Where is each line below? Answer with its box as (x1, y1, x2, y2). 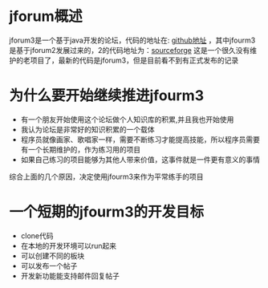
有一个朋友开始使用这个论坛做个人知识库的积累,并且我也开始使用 (20, 114, 234, 124)
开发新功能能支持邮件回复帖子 (20, 270, 120, 281)
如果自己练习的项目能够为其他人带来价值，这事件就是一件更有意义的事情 (20, 154, 260, 164)
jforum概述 (9, 7, 83, 26)
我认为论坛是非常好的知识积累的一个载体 (20, 124, 155, 134)
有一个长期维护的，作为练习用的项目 (20, 144, 141, 154)
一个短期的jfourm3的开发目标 (9, 203, 204, 221)
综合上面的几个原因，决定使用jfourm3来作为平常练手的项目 (9, 172, 204, 181)
